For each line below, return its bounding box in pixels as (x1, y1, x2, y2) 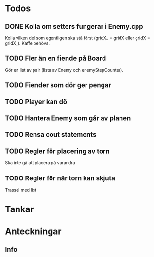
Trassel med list (5, 187, 37, 193)
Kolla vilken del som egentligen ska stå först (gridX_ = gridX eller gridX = (5, 35, 151, 41)
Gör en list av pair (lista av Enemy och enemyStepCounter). (5, 67, 124, 73)
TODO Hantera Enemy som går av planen (5, 114, 131, 122)
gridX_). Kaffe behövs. (5, 40, 50, 46)
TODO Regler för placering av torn (5, 147, 110, 155)
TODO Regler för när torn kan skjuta (5, 174, 116, 182)
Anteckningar (5, 226, 62, 237)
